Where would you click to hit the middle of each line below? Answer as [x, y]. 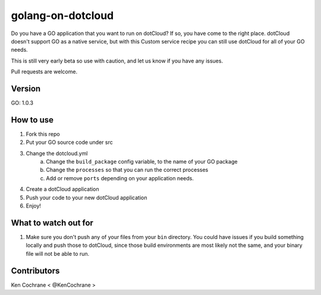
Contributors [35, 271]
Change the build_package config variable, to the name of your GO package [142, 162]
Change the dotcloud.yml [57, 153]
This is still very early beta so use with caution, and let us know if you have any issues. [117, 61]
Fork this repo [43, 134]
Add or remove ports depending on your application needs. [120, 178]
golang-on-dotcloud [62, 15]
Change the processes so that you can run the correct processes [127, 170]
